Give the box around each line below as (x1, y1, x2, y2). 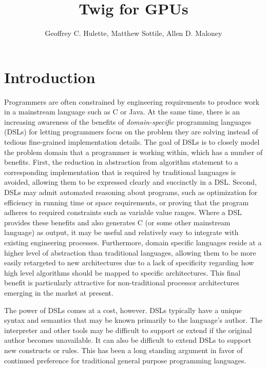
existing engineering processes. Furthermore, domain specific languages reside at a (4, 237, 262, 247)
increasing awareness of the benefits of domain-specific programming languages (4, 116, 252, 127)
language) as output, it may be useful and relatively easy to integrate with (4, 227, 239, 238)
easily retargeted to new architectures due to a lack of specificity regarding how (4, 257, 254, 268)
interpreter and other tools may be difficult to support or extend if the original (4, 324, 252, 335)
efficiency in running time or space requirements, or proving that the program (4, 197, 249, 207)
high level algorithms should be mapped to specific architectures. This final (4, 267, 241, 278)
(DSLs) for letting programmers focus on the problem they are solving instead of (4, 126, 258, 137)
